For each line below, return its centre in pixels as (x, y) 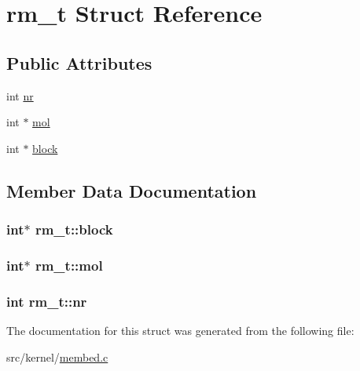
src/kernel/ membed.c (57, 356)
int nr (20, 95)
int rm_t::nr (47, 301)
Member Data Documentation (132, 190)
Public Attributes (79, 62)
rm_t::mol (69, 265)
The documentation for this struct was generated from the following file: (180, 331)
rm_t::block (74, 229)
